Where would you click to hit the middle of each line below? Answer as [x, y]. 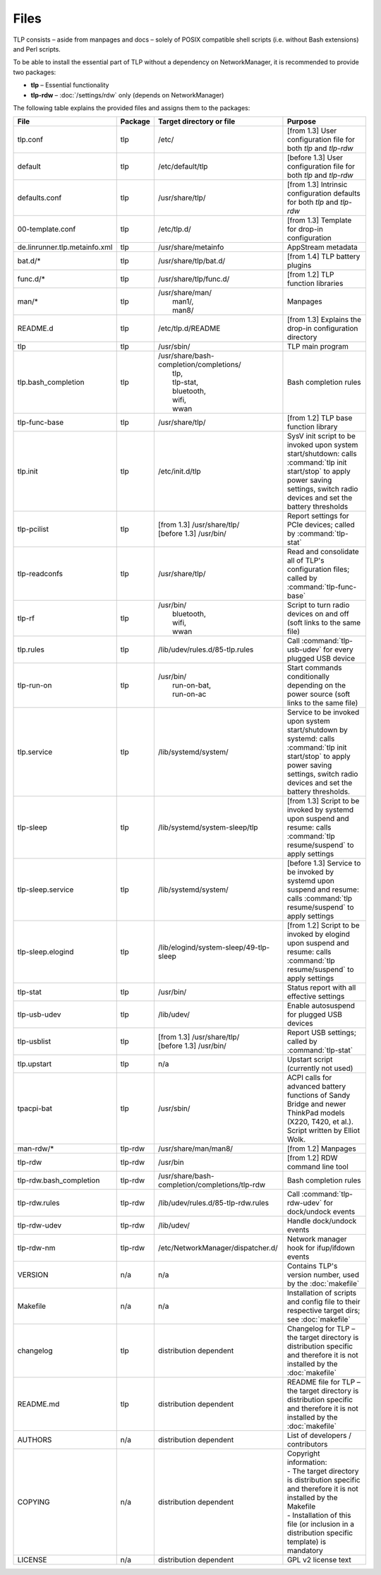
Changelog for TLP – [321, 1329]
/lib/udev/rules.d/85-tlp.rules [206, 649]
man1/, [183, 301]
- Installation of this [319, 1516]
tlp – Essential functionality [70, 85]
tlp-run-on [35, 685]
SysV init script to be [321, 436]
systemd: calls [311, 739]
